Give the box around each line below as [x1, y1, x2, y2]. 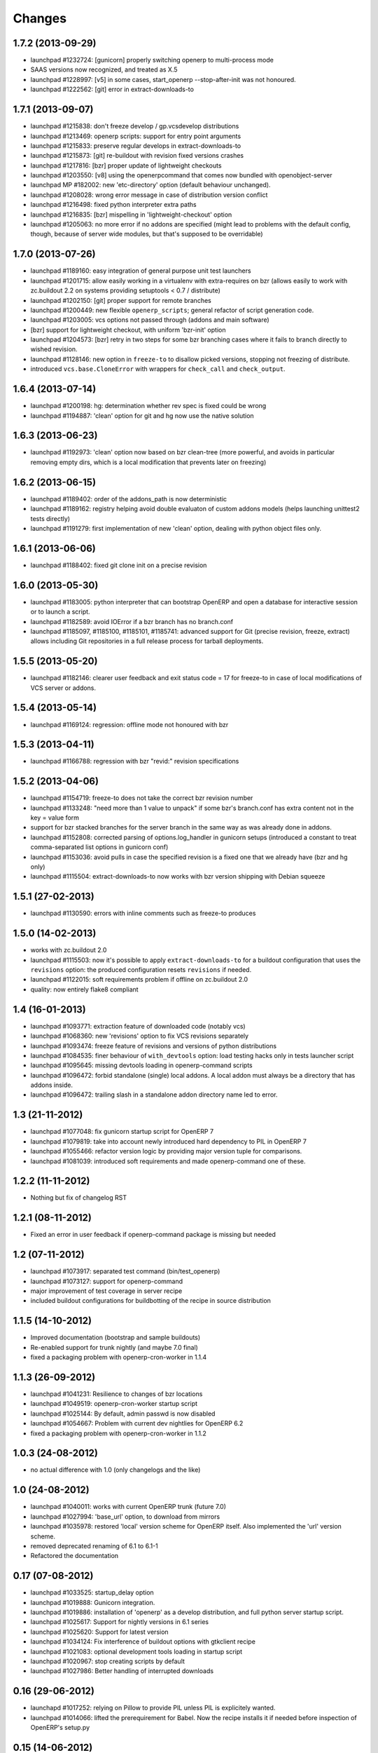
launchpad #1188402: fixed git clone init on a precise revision [30, 561, 207, 569]
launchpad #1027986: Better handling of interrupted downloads [30, 1667, 213, 1675]
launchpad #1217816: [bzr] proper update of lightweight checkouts [30, 161, 222, 170]
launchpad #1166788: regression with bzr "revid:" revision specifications [30, 757, 239, 766]
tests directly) [30, 514, 70, 522]
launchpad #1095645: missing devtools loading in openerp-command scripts [30, 1061, 253, 1069]
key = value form [30, 813, 80, 822]
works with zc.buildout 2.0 [30, 946, 107, 954]
